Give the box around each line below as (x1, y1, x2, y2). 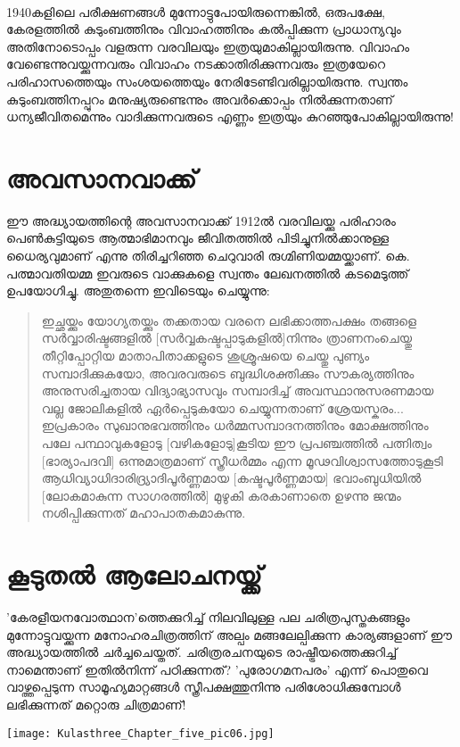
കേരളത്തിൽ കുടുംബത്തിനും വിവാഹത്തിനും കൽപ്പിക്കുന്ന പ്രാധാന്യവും (6, 20, 401, 38)
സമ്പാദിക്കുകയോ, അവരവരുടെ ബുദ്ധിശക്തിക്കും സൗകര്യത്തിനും (41, 363, 415, 382)
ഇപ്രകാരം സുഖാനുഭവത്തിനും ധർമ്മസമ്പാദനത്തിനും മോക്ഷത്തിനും (41, 416, 429, 435)
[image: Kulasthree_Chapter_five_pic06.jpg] (6, 726, 275, 740)
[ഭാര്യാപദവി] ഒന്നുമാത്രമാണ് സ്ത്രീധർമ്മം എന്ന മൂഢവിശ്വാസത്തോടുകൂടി (41, 451, 443, 469)
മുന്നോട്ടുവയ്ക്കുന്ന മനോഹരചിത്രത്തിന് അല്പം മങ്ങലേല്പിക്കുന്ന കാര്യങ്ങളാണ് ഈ (6, 625, 452, 643)
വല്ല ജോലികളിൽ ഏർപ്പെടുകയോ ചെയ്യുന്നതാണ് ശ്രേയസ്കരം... (41, 398, 404, 417)
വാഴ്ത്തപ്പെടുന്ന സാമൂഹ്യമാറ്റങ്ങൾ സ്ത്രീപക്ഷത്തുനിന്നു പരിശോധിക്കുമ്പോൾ (6, 677, 401, 696)
